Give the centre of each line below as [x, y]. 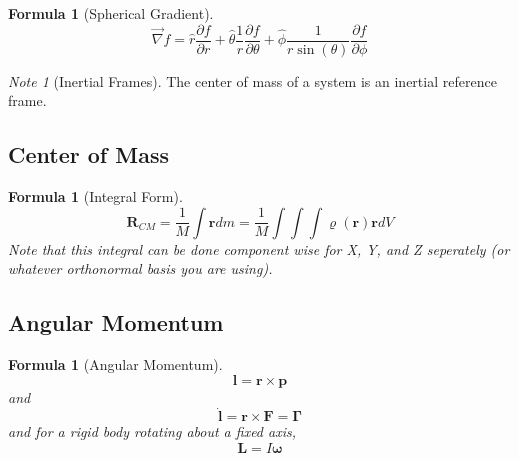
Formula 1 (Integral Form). [95, 196]
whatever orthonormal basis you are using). [140, 268]
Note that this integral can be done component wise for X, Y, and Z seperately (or [259, 248]
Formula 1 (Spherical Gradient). [111, 13]
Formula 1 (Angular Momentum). [115, 364]
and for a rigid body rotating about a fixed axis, [152, 431]
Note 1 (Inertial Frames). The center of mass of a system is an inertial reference [252, 80]
